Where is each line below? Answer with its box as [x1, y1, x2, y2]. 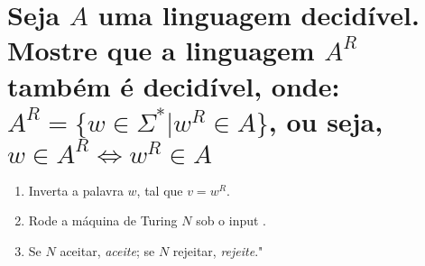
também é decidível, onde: [7, 67, 340, 104]
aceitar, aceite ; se [60, 241, 155, 260]
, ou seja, [268, 102, 383, 139]
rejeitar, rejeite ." [172, 241, 263, 260]
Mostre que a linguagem [7, 32, 315, 69]
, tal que [136, 180, 183, 199]
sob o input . [196, 211, 267, 230]
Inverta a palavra [28, 180, 124, 199]
